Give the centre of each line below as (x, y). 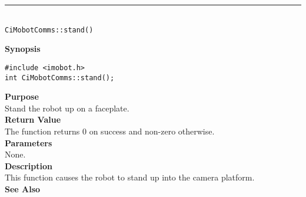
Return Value (33, 119)
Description (29, 165)
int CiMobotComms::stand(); (60, 78)
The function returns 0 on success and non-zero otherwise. (110, 131)
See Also (23, 188)
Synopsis (23, 49)
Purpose (22, 96)
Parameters (29, 142)
